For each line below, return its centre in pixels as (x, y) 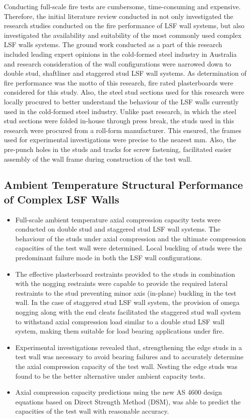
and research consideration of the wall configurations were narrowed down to (118, 63)
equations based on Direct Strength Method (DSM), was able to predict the (128, 401)
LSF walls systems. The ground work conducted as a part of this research (113, 44)
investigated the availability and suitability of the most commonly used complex (123, 35)
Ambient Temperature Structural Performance (124, 185)
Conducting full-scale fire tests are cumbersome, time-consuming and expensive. (122, 6)
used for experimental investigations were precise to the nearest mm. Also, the (120, 140)
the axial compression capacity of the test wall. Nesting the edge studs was (126, 366)
